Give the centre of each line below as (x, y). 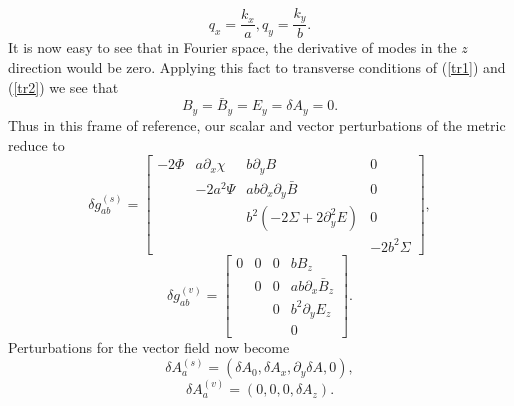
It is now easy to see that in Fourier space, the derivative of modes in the (232, 47)
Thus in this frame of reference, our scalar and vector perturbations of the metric (257, 124)
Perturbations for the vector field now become (149, 347)
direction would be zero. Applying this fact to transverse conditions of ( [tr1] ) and (257, 67)
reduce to (36, 144)
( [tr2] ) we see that (63, 86)
